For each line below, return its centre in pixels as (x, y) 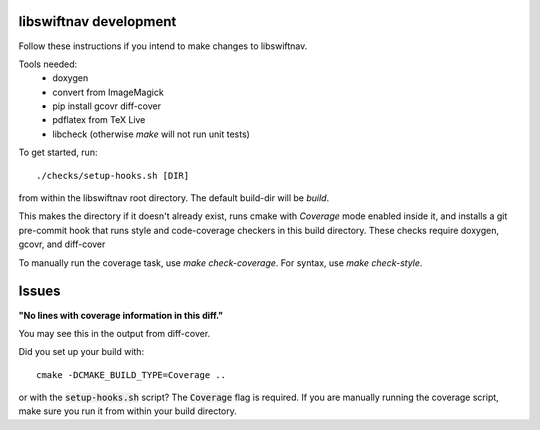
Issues (39, 291)
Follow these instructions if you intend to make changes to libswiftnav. (163, 46)
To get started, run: (58, 152)
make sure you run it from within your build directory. (127, 411)
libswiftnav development (97, 21)
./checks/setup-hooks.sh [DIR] (113, 175)
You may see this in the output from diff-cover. (114, 333)
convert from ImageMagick (108, 92)
